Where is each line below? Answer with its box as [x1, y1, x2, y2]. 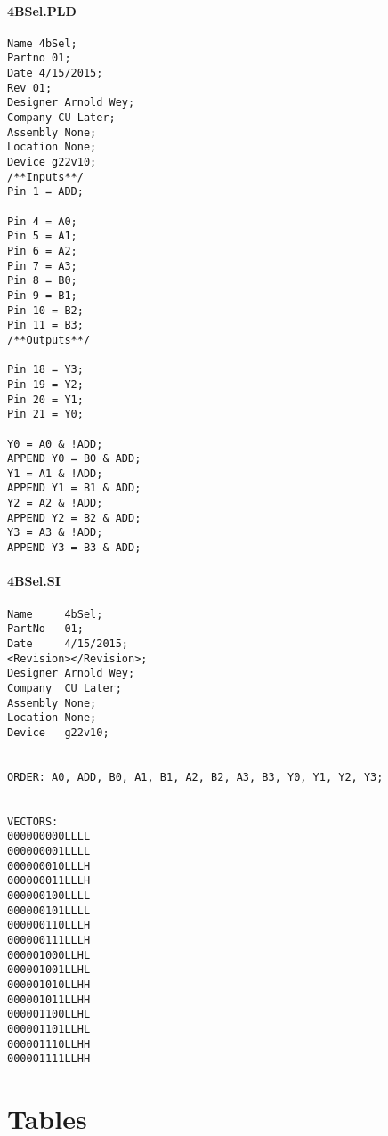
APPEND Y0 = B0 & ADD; [7, 452, 141, 466]
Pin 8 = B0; [7, 274, 77, 288]
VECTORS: [7, 815, 59, 828]
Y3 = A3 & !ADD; [7, 526, 103, 540]
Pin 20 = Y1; [7, 393, 84, 406]
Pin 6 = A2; [7, 244, 77, 257]
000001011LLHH [7, 993, 91, 1006]
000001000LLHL [7, 948, 91, 962]
